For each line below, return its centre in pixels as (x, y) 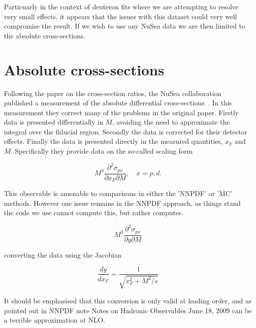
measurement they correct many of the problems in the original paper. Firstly (121, 112)
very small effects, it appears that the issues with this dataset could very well (121, 16)
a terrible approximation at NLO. (55, 320)
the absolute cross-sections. (45, 35)
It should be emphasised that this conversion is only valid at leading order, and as (128, 300)
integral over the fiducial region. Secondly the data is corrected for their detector (126, 131)
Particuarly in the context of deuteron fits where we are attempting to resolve (121, 6)
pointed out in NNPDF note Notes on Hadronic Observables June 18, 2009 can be (128, 310)
